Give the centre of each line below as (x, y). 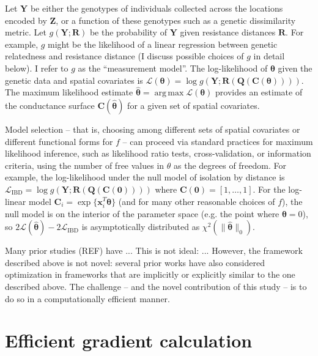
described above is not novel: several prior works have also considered (135, 262)
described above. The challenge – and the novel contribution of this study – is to (156, 287)
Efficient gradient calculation (129, 340)
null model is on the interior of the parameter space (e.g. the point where (142, 213)
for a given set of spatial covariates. (194, 105)
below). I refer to (37, 68)
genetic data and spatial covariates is (74, 80)
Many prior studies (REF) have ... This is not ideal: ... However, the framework (154, 250)
